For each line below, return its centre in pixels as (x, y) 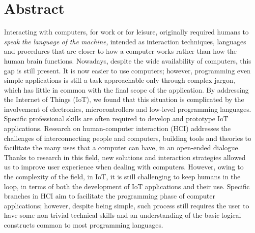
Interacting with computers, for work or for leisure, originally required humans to (127, 32)
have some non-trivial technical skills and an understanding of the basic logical (123, 215)
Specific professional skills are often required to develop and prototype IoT (116, 118)
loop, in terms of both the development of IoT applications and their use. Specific (127, 186)
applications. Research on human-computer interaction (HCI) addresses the (117, 128)
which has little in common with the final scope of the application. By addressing (126, 89)
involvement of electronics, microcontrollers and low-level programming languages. (127, 109)
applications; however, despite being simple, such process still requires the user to (127, 205)
